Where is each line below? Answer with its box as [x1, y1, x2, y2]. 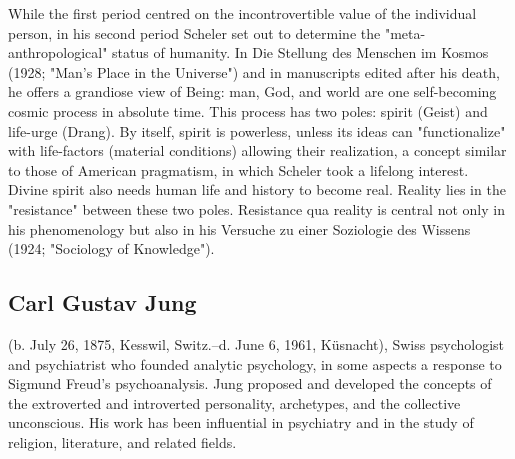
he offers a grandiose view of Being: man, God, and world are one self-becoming [8, 81, 497, 102]
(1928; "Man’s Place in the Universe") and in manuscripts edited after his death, [8, 61, 500, 82]
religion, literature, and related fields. [8, 431, 237, 452]
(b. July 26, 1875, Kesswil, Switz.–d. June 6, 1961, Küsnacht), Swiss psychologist [8, 333, 504, 354]
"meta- [384, 22, 426, 43]
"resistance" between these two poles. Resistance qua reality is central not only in [8, 198, 505, 219]
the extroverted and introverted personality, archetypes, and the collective [8, 392, 461, 413]
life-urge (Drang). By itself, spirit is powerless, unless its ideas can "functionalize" [8, 120, 506, 141]
